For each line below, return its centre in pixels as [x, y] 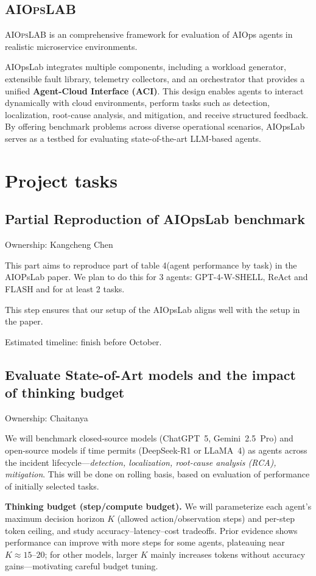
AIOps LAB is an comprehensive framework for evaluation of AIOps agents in [149, 34]
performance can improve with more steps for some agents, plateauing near [145, 542]
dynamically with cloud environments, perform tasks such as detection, [137, 103]
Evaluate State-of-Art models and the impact [150, 374]
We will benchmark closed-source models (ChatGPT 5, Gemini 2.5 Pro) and [149, 438]
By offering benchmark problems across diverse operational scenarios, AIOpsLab [155, 126]
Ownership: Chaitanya [47, 417]
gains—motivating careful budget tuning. [82, 566]
